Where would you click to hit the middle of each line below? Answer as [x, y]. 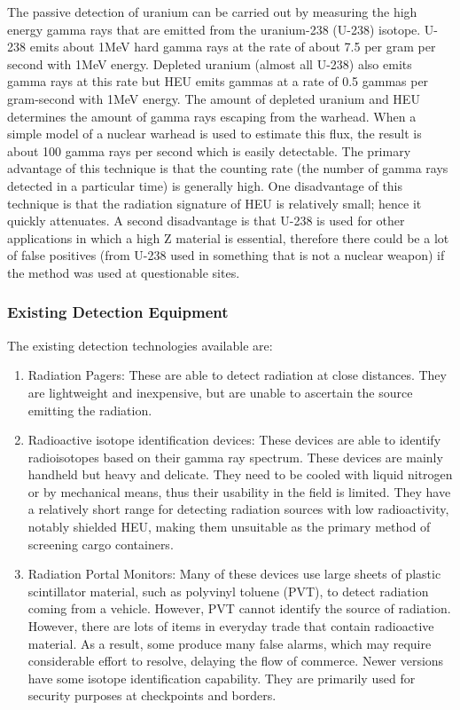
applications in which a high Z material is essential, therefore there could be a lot [228, 237]
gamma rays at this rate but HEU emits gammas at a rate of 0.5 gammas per [218, 81]
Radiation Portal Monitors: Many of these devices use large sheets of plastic [234, 574]
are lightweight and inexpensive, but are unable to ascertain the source [220, 392]
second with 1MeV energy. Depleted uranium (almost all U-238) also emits [210, 63]
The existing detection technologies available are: [140, 345]
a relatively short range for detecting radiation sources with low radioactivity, [238, 509]
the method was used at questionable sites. [124, 272]
